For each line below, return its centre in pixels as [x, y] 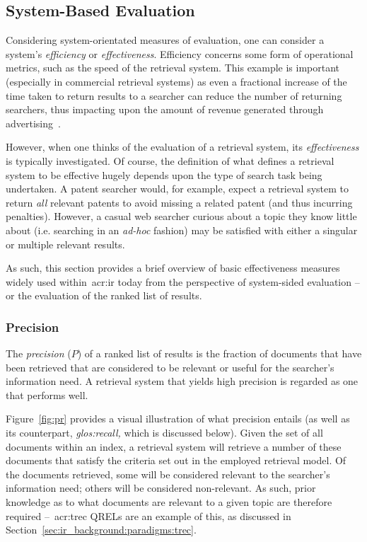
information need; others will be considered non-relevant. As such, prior [161, 488]
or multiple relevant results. [65, 244]
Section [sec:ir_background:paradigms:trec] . [101, 530]
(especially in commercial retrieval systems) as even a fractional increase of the [176, 81]
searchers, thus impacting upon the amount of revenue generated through [165, 109]
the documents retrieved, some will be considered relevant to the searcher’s [168, 474]
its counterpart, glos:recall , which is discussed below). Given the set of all [164, 433]
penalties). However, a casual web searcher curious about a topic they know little [181, 216]
